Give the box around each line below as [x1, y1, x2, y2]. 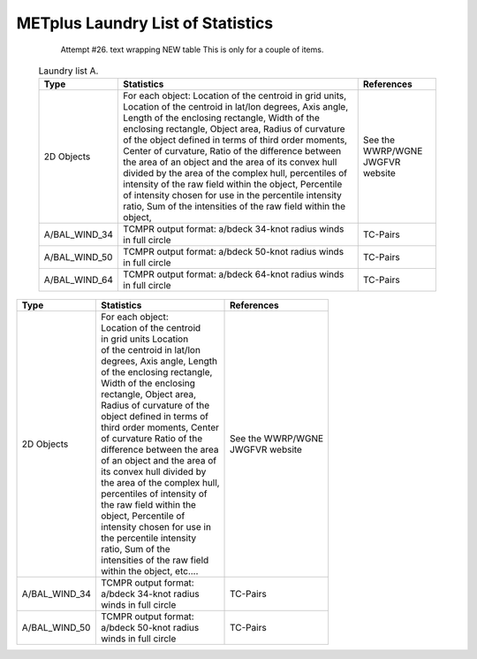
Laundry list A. [38, 65, 99, 77]
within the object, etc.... [101, 565, 199, 578]
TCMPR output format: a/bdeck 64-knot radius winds [123, 268, 344, 280]
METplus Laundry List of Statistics [16, 13, 274, 33]
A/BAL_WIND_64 [43, 274, 114, 287]
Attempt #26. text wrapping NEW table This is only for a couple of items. [60, 44, 324, 55]
